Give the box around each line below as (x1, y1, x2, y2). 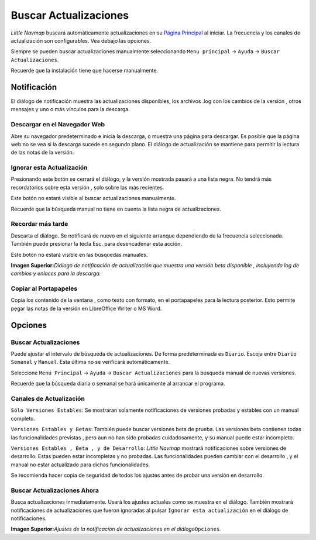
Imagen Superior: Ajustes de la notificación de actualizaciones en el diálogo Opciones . (11, 525, 222, 532)
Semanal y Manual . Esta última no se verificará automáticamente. (11, 359, 170, 366)
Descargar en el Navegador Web (11, 121, 105, 129)
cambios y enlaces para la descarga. (11, 270, 101, 277)
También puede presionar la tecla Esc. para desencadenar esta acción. (11, 240, 183, 247)
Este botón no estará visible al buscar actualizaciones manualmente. (11, 195, 176, 202)
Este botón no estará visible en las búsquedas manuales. (11, 251, 148, 258)
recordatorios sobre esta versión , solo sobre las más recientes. (11, 184, 164, 191)
